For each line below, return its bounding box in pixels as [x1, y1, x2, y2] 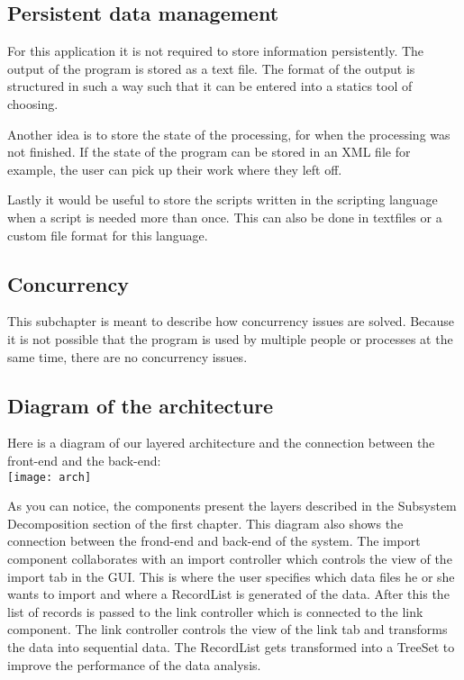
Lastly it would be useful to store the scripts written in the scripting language [7, 190, 438, 209]
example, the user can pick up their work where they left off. [7, 159, 342, 178]
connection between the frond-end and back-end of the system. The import [7, 531, 421, 550]
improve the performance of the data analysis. [7, 655, 261, 674]
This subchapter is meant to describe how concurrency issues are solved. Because [7, 312, 455, 331]
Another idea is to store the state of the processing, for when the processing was [7, 124, 450, 143]
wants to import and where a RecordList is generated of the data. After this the [7, 585, 450, 603]
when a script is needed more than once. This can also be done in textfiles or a [7, 207, 442, 226]
